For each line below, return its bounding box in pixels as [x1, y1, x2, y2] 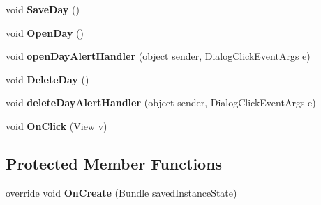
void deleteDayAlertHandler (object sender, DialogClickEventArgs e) [6, 95, 316, 110]
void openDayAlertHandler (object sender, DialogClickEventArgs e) [6, 49, 311, 63]
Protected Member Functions [6, 152, 223, 174]
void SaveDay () [6, 2, 80, 16]
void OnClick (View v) [6, 118, 107, 133]
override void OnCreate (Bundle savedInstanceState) [6, 185, 237, 199]
